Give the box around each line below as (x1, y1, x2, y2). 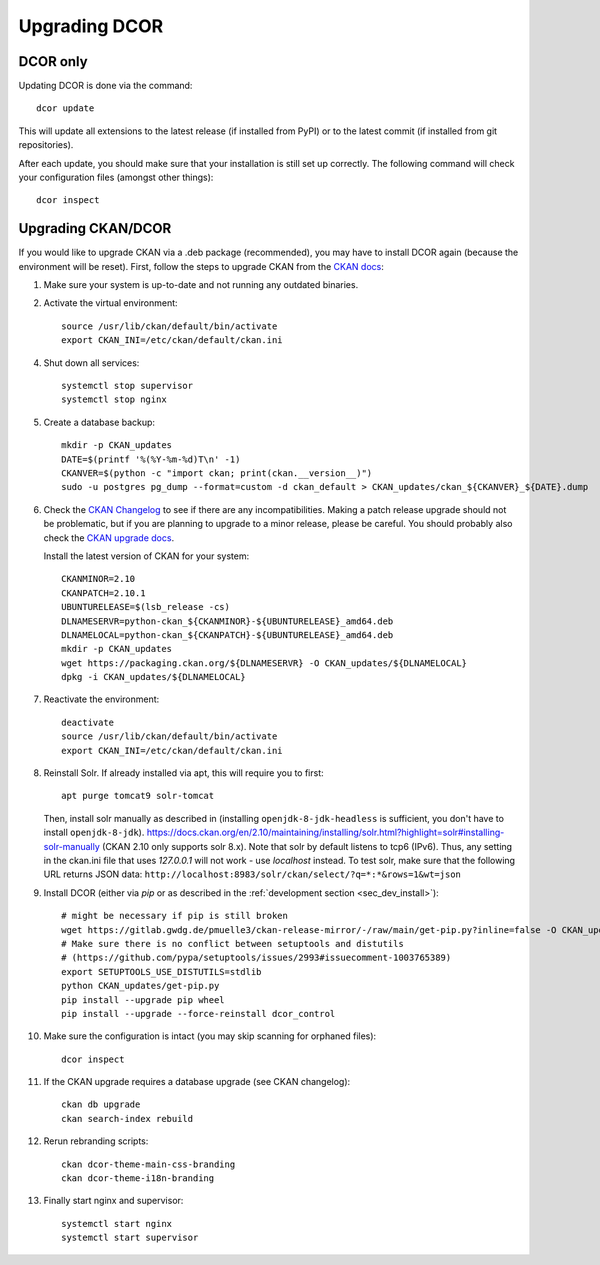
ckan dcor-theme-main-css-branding (61, 1158, 236, 1170)
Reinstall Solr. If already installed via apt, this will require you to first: (43, 767, 324, 779)
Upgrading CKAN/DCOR (18, 220, 172, 237)
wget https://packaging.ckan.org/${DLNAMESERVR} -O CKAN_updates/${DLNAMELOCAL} (61, 657, 468, 669)
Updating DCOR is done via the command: (18, 80, 193, 92)
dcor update (36, 103, 95, 114)
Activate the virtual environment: (43, 297, 179, 309)
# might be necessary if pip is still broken (61, 910, 289, 922)
